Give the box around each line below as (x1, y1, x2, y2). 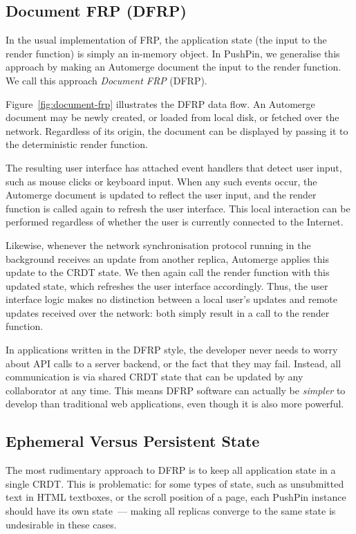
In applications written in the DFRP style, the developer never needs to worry (6, 342, 338, 357)
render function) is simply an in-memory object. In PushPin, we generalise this (6, 46, 340, 60)
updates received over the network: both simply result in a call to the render (6, 305, 330, 320)
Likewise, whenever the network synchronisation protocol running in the (6, 237, 311, 252)
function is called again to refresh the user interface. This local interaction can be (6, 201, 350, 215)
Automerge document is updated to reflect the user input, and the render (6, 187, 317, 202)
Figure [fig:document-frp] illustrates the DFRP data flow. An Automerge (6, 96, 315, 111)
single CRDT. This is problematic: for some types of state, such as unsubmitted (6, 476, 344, 490)
